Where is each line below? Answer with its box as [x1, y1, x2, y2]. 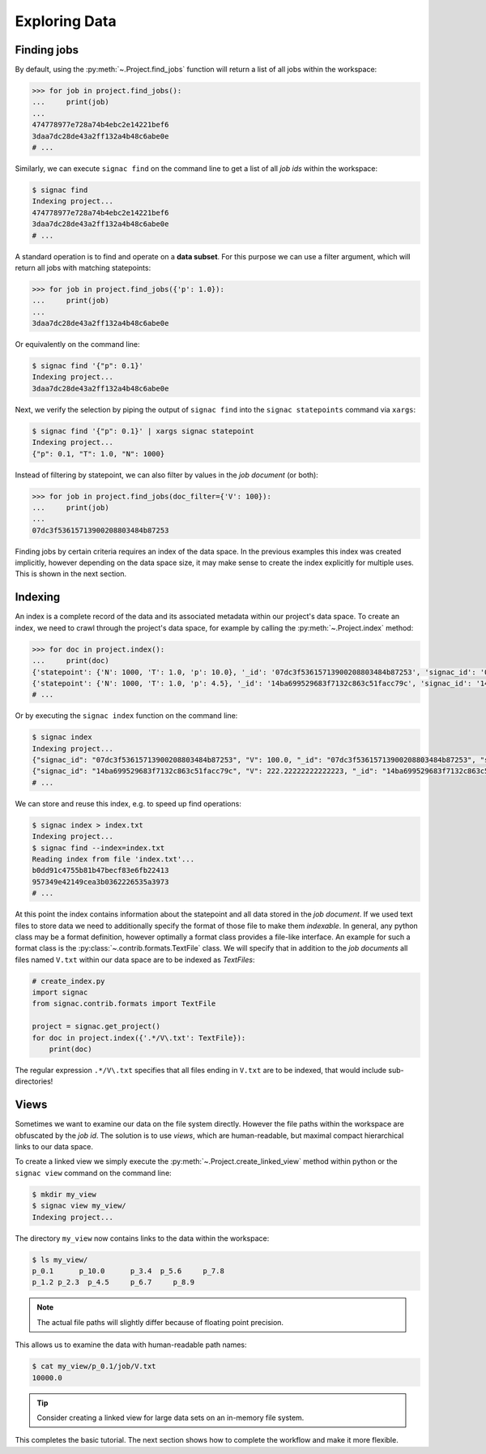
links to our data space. [15, 1142, 93, 1152]
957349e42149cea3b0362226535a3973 [32, 877, 169, 887]
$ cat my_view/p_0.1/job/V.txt [32, 1362, 157, 1371]
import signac [32, 988, 88, 997]
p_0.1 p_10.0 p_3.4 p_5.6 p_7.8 [32, 1267, 224, 1276]
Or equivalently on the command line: [15, 340, 141, 349]
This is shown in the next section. [15, 569, 127, 579]
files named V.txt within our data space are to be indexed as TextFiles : [15, 955, 255, 964]
